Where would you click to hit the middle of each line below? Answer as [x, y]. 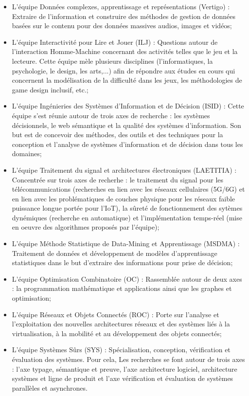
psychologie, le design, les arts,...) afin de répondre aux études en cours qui [124, 70]
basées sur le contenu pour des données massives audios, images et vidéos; [122, 26]
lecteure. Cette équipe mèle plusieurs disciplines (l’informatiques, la [112, 61]
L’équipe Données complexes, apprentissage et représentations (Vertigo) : [121, 6]
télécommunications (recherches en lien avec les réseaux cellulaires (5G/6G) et [128, 189]
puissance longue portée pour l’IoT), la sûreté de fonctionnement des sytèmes [127, 208]
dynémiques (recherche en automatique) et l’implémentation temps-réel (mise [127, 217]
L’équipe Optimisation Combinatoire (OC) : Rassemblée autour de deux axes [127, 279]
